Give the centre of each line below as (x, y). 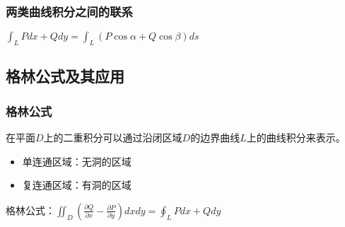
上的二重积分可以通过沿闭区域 (113, 138)
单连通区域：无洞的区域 (77, 161)
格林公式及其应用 (65, 76)
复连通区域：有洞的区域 (77, 185)
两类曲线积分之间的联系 (69, 11)
